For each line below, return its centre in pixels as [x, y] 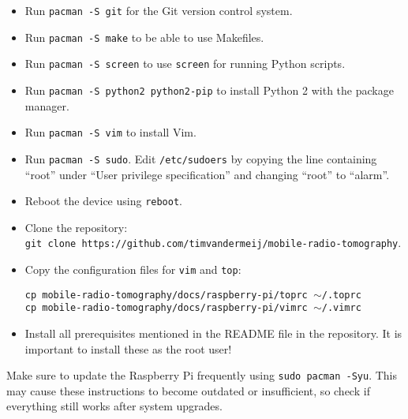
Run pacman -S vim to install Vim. [110, 132]
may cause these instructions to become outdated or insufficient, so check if [188, 390]
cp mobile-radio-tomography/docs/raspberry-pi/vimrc [166, 308]
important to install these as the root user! [128, 348]
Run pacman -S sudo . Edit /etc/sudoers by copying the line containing [201, 158]
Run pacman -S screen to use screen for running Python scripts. [185, 64]
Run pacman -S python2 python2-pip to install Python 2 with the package [209, 90]
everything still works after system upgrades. [114, 406]
